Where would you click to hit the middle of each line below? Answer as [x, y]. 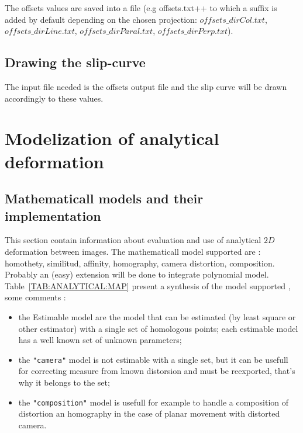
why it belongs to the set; [64, 382]
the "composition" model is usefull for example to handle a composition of [154, 402]
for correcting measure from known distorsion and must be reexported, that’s [157, 371]
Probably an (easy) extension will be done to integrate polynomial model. [137, 274]
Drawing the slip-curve [75, 62]
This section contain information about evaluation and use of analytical [133, 240]
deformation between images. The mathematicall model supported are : [133, 251]
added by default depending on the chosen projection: [101, 19]
